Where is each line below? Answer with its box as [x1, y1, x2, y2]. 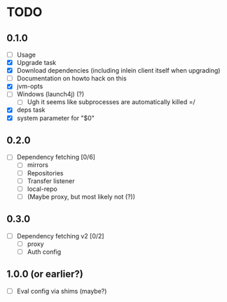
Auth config [27, 247, 62, 256]
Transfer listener [27, 176, 75, 185]
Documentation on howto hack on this [16, 74, 127, 82]
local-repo [27, 185, 57, 193]
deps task [16, 106, 46, 114]
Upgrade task [16, 59, 57, 67]
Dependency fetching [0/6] [16, 153, 96, 161]
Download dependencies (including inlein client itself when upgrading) [16, 66, 221, 75]
